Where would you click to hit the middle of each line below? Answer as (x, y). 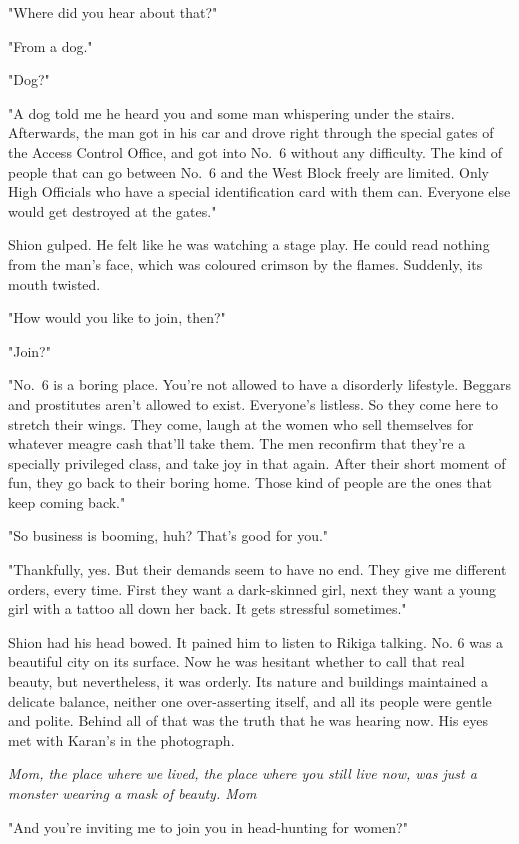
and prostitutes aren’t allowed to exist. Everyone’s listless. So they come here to (253, 403)
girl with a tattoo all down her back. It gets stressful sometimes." (207, 608)
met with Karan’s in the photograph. (121, 739)
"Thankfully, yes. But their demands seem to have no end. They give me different (257, 569)
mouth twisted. (54, 283)
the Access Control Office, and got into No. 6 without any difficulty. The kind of (255, 151)
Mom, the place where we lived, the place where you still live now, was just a (242, 773)
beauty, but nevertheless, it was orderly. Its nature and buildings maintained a (248, 681)
